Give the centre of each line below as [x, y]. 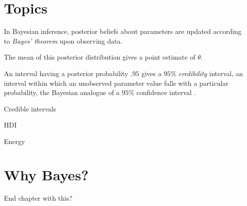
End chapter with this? [38, 198]
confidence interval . [166, 92]
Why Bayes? [46, 174]
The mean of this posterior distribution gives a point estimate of [100, 57]
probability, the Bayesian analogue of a [62, 92]
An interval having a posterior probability [66, 73]
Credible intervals [30, 108]
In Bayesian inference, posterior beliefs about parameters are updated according [123, 31]
